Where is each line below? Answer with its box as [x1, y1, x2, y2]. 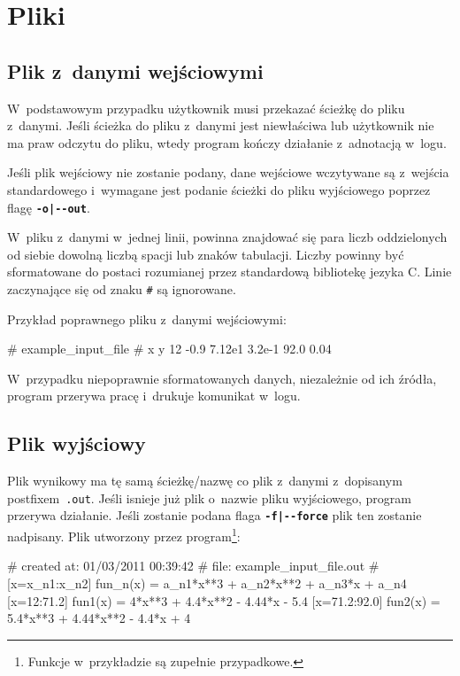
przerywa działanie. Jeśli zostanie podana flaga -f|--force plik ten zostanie [7, 506, 422, 524]
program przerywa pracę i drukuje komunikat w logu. [7, 386, 301, 405]
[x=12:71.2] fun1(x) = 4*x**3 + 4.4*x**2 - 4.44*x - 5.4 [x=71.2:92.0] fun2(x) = [7, 591, 441, 610]
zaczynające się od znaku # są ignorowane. [7, 279, 236, 298]
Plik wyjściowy [7, 430, 146, 457]
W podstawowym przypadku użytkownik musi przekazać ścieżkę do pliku [7, 98, 405, 117]
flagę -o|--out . [7, 198, 90, 216]
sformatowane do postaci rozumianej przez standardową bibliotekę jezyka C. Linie [7, 262, 452, 281]
